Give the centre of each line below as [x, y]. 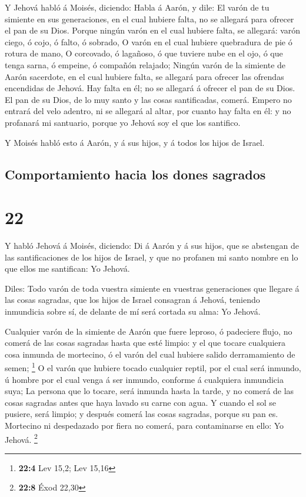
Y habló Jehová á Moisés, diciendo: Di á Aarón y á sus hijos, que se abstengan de [152, 246]
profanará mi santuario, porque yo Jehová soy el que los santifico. [123, 122]
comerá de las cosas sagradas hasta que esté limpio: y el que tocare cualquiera [145, 343]
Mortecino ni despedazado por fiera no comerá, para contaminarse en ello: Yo [144, 425]
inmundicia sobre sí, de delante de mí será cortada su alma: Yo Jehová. [133, 311]
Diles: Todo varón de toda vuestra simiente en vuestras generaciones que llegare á [152, 288]
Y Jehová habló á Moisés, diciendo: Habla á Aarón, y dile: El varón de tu [137, 7]
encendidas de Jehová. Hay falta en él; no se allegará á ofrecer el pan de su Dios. [150, 88]
